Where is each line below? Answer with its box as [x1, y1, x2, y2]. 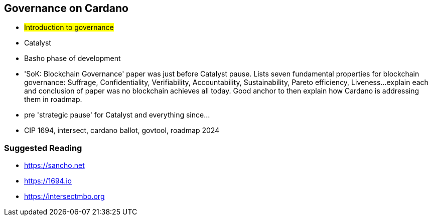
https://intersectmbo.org [24, 192, 105, 201]
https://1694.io [24, 176, 72, 185]
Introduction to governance [24, 23, 114, 32]
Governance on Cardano [4, 2, 128, 14]
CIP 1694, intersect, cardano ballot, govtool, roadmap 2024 [24, 126, 220, 135]
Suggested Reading [4, 142, 82, 153]
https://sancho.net [24, 161, 85, 170]
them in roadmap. [24, 95, 82, 104]
